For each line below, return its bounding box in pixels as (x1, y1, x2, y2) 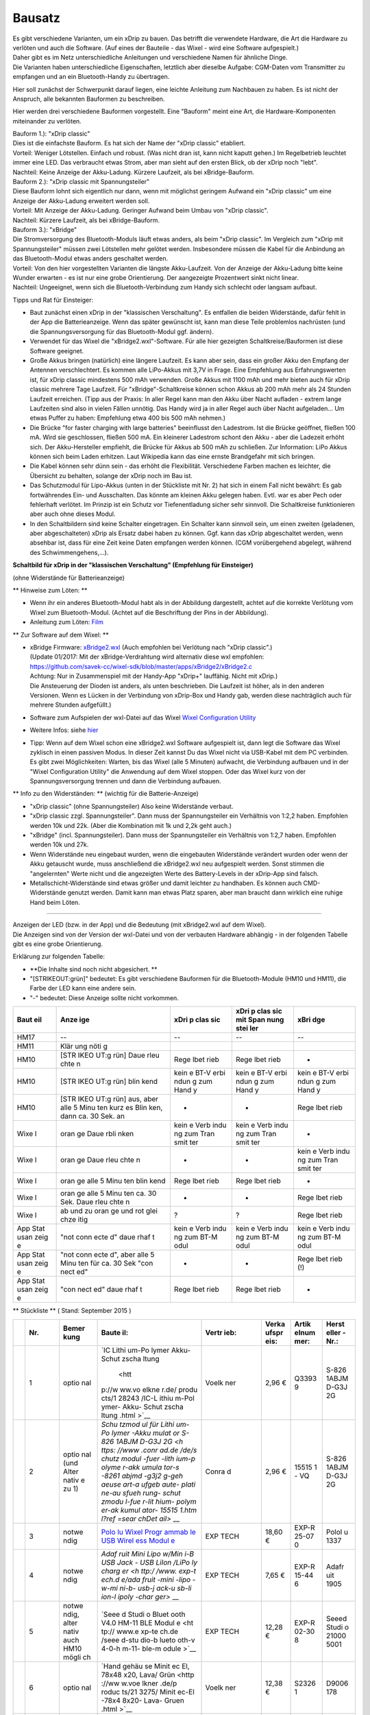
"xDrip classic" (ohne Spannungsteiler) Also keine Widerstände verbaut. (29, 802, 234, 810)
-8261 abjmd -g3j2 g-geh (101, 1471, 184, 1480)
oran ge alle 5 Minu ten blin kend (60, 1176, 166, 1186)
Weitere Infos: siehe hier (29, 726, 99, 734)
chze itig (60, 1215, 88, 1225)
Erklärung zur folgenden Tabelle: (12, 952, 106, 960)
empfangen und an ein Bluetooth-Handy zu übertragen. (12, 73, 170, 81)
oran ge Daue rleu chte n (60, 1155, 140, 1165)
